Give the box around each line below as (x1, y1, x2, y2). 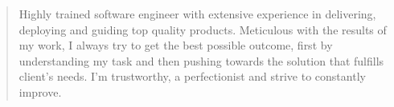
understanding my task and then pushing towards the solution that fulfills (18, 52, 384, 69)
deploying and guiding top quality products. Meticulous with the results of (18, 21, 387, 38)
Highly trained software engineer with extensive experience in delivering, (18, 6, 376, 22)
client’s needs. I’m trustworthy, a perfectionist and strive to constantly (18, 68, 366, 85)
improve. (18, 83, 62, 100)
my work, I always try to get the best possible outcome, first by (18, 37, 333, 53)
